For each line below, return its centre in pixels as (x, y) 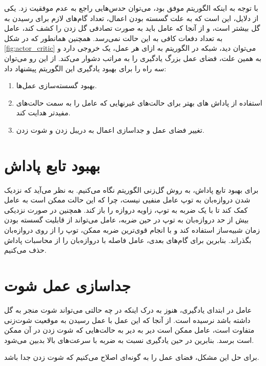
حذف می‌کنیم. (25, 250)
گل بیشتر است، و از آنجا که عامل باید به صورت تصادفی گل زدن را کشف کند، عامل (132, 28)
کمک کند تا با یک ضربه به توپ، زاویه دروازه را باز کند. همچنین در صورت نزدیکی (126, 209)
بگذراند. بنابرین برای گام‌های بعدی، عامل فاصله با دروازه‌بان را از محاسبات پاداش (128, 240)
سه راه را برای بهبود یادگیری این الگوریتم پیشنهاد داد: (85, 68)
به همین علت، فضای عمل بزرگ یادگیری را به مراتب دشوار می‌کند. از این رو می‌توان (133, 58)
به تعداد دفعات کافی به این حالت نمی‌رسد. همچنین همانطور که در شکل (114, 38)
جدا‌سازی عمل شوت (68, 285)
